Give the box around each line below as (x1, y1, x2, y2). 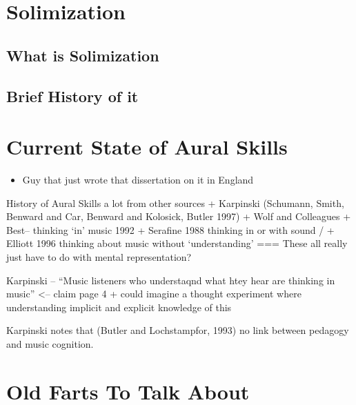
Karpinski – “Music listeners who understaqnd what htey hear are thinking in (6, 273, 335, 287)
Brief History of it (6, 85, 139, 106)
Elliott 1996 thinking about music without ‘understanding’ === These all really (6, 236, 348, 250)
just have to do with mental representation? (6, 250, 192, 264)
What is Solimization (6, 44, 159, 66)
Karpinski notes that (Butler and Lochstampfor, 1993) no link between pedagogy (6, 323, 349, 337)
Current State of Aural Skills (6, 132, 288, 161)
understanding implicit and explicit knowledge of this (6, 299, 232, 314)
